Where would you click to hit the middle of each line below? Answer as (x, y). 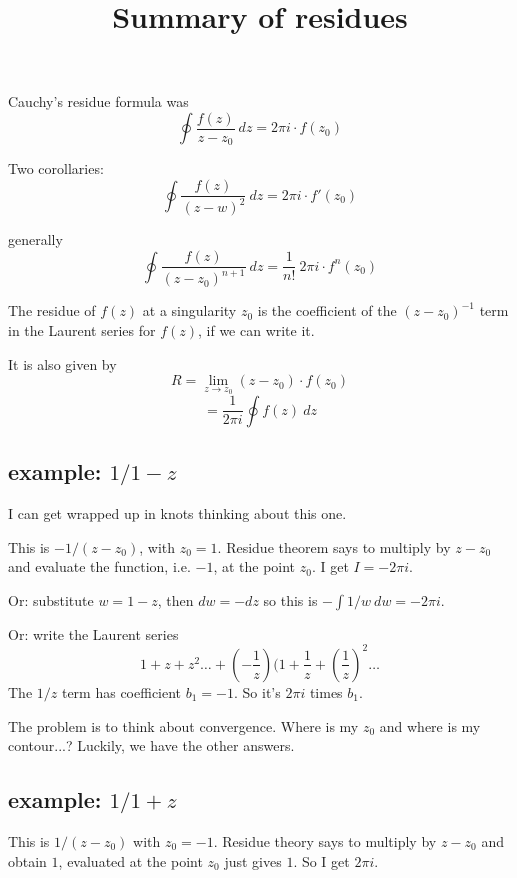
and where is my (430, 725)
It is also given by (62, 363)
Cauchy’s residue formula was (98, 101)
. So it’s (257, 691)
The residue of (52, 310)
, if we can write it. (256, 330)
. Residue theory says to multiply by (325, 840)
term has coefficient (121, 691)
